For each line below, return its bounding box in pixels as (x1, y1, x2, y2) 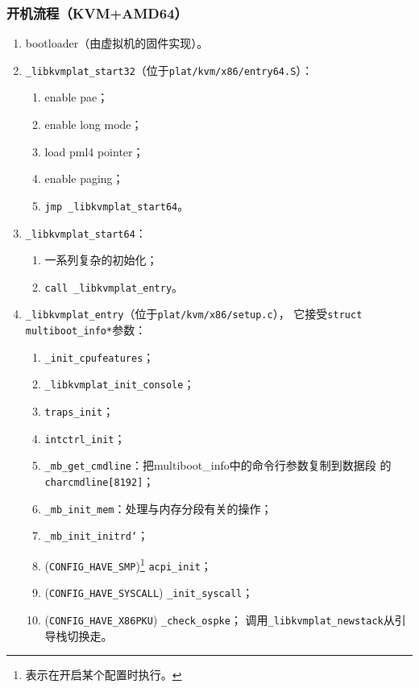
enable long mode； (44, 116, 143, 133)
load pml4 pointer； (44, 143, 144, 160)
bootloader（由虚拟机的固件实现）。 (25, 35, 209, 52)
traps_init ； (44, 403, 114, 420)
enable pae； (44, 89, 109, 106)
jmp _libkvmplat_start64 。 (44, 197, 189, 213)
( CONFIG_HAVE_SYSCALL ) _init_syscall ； (44, 584, 254, 601)
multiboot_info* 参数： (25, 321, 147, 338)
